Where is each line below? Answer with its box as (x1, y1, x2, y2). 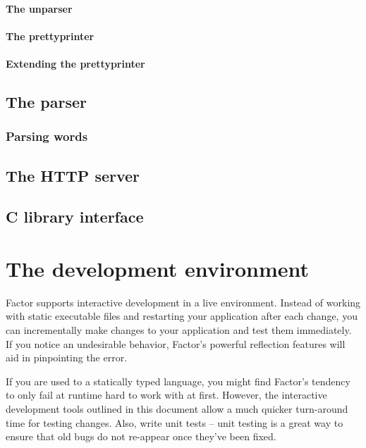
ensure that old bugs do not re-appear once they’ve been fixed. (6, 429, 276, 444)
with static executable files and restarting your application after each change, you (6, 309, 358, 323)
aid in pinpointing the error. (6, 350, 128, 365)
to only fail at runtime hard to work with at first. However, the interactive (6, 387, 327, 402)
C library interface (6, 206, 144, 228)
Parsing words (6, 127, 88, 145)
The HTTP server (6, 164, 140, 186)
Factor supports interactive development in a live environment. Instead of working (6, 294, 361, 309)
